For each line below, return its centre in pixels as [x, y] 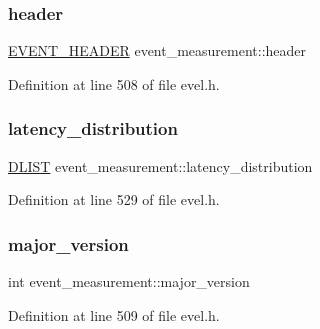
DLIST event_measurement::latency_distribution [160, 165]
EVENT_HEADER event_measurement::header [157, 50]
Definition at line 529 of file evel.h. [114, 199]
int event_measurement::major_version [129, 281]
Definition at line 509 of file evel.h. [114, 314]
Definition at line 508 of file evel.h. [114, 83]
